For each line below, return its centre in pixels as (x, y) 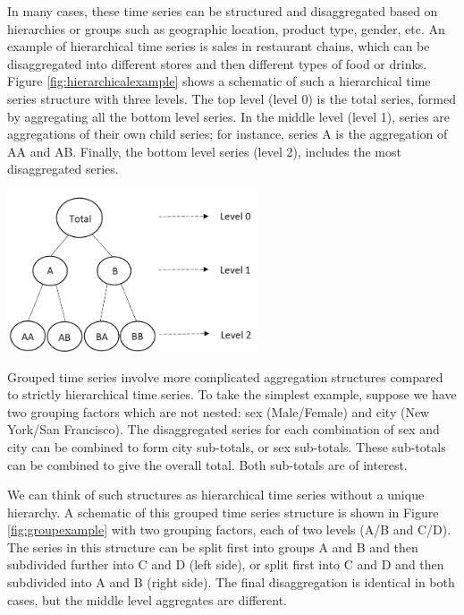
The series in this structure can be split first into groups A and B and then (213, 547)
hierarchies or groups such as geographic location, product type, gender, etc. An (226, 28)
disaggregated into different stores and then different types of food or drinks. (217, 63)
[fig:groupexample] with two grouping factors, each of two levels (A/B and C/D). (229, 530)
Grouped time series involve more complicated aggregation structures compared (225, 376)
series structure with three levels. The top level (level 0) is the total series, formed (232, 98)
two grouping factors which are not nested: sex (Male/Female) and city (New (219, 411)
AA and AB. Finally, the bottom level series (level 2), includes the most (204, 151)
